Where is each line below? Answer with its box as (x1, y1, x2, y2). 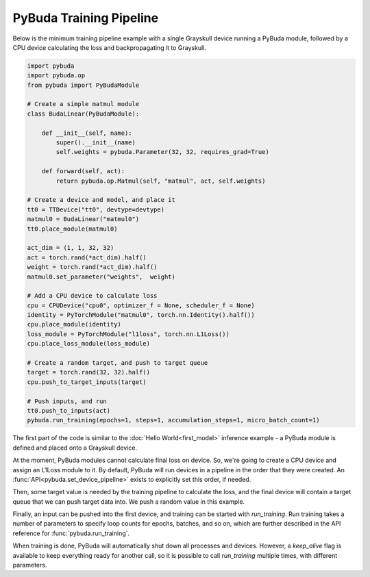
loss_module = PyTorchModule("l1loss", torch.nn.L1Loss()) (27, 330, 230, 338)
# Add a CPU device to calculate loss (27, 292, 158, 300)
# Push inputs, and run (27, 397, 108, 405)
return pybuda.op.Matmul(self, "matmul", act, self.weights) (56, 177, 266, 185)
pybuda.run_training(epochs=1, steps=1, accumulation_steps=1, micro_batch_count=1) (27, 416, 320, 424)
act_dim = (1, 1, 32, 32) (27, 244, 114, 252)
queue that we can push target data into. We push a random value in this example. (12, 497, 245, 506)
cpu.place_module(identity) (27, 320, 121, 329)
